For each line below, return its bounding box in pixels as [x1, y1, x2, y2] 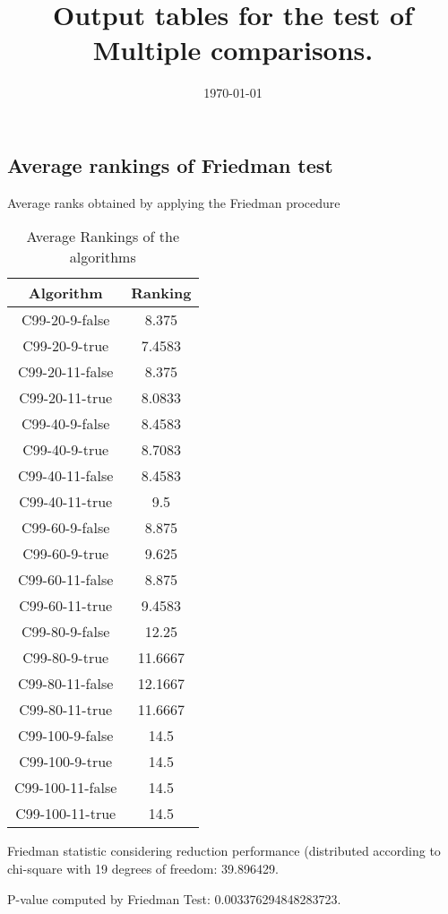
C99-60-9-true [22, 543, 109, 565]
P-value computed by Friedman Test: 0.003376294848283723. [7, 889, 341, 908]
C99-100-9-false [18, 725, 114, 746]
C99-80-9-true [22, 647, 109, 668]
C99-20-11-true [19, 387, 113, 409]
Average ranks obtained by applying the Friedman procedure [7, 193, 340, 211]
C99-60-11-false [18, 569, 114, 591]
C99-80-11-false [18, 673, 114, 694]
